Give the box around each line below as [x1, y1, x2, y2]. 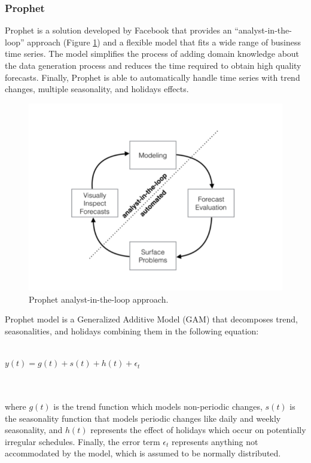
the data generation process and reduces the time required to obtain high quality [5, 59, 301, 71]
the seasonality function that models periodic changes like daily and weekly [5, 412, 281, 424]
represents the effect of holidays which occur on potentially [90, 424, 306, 436]
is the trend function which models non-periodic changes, [53, 400, 263, 413]
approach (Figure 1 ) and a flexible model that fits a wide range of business [27, 35, 301, 48]
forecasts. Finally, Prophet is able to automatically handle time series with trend [5, 71, 300, 83]
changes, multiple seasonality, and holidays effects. [5, 83, 189, 95]
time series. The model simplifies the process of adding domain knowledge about [5, 47, 300, 60]
